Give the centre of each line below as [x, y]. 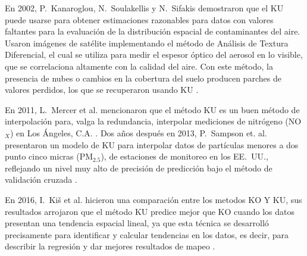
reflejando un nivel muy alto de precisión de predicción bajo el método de [139, 168]
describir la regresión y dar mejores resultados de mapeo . [110, 246]
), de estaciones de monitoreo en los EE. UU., [184, 156]
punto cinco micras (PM [49, 156]
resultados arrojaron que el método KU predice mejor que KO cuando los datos [150, 211]
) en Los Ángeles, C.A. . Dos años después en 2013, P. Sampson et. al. [138, 132]
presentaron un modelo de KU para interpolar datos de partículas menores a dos [152, 144]
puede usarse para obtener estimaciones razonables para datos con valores [139, 19]
